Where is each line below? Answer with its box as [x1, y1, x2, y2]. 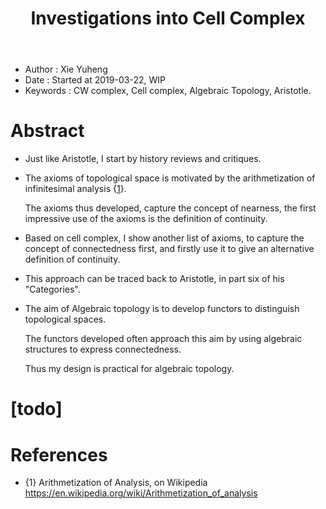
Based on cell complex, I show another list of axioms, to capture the [24, 232, 305, 244]
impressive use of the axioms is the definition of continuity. [24, 213, 268, 225]
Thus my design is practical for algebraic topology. [24, 363, 235, 375]
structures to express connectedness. [24, 343, 182, 356]
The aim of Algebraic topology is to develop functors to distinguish [24, 303, 300, 315]
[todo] [10, 398, 63, 421]
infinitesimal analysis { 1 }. [24, 183, 127, 195]
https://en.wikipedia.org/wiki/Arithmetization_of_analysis [24, 487, 258, 499]
